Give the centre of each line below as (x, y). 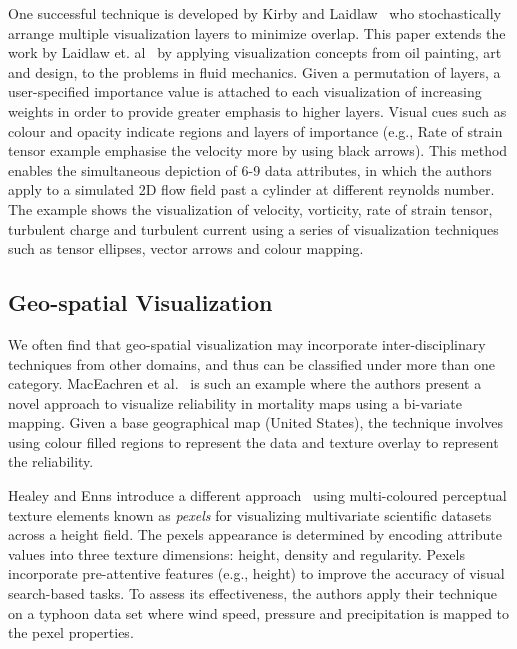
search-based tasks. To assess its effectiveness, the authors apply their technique (253, 593)
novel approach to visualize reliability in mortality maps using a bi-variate (235, 402)
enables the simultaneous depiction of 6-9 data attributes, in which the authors (250, 169)
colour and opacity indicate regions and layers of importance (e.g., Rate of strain (255, 130)
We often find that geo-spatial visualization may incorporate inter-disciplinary (247, 343)
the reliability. (51, 461)
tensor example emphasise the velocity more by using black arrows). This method (258, 150)
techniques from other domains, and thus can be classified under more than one (252, 363)
